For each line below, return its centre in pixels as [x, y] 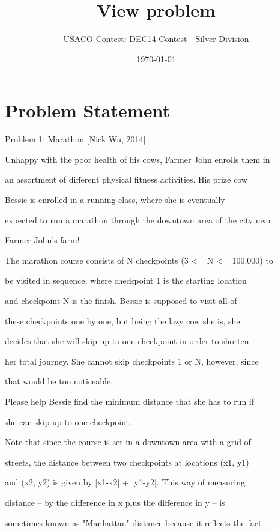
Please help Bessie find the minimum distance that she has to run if [130, 401]
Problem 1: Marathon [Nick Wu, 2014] [75, 139]
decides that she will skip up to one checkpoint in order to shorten [127, 341]
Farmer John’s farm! [42, 240]
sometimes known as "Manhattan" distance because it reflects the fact [133, 522]
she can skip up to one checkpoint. [68, 421]
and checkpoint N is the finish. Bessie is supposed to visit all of [121, 300]
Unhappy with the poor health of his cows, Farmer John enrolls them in [137, 159]
